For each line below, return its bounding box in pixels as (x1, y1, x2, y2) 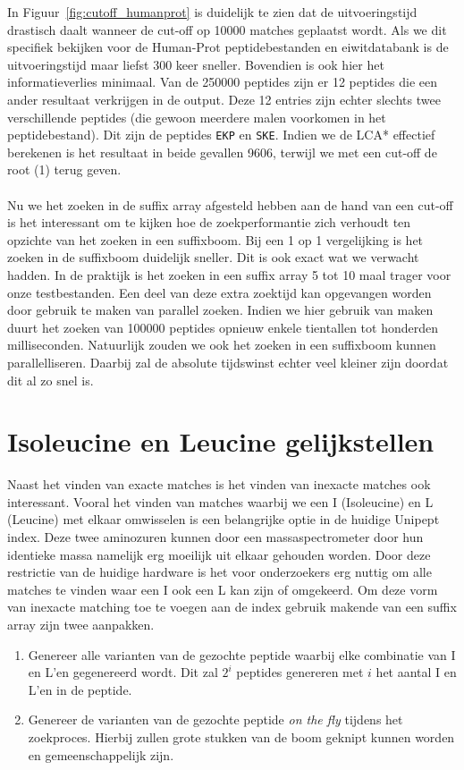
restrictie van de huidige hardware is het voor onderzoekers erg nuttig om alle (7, 563, 432, 581)
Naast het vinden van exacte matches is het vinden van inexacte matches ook (7, 475, 431, 494)
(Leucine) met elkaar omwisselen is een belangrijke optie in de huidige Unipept (7, 510, 440, 529)
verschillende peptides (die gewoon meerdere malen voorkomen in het (7, 107, 386, 126)
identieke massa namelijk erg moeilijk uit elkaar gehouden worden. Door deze (7, 545, 431, 563)
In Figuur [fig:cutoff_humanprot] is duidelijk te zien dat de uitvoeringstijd (7, 3, 418, 21)
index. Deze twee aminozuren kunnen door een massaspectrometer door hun (7, 528, 424, 546)
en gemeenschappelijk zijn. (28, 745, 174, 764)
